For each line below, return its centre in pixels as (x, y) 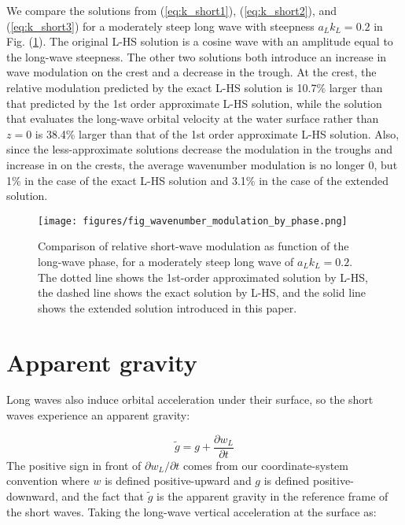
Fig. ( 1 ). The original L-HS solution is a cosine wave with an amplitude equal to (200, 41)
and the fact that (103, 495)
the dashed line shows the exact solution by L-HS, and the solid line (202, 292)
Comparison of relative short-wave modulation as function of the (193, 246)
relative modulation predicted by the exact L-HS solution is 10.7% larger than (195, 87)
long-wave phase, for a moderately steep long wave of (166, 261)
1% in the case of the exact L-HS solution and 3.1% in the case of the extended (198, 180)
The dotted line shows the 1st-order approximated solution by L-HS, (203, 277)
